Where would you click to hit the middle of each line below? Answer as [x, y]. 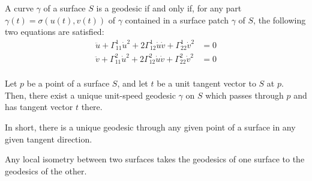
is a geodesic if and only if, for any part [169, 8]
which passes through [244, 95]
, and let [133, 83]
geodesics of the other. [46, 170]
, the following [280, 20]
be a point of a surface [68, 83]
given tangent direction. [49, 139]
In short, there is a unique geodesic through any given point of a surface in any [150, 127]
